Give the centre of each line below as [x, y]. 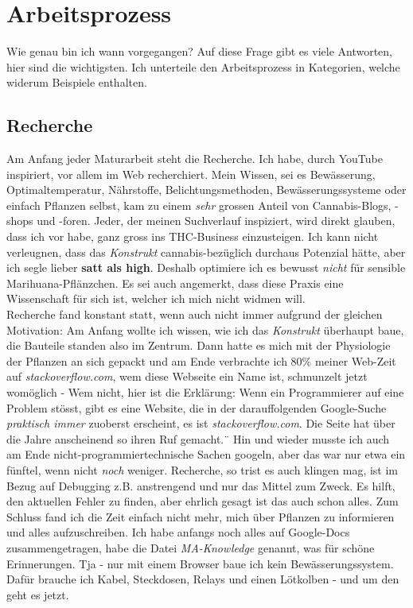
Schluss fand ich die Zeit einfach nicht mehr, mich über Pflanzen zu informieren [201, 516]
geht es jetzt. [38, 594]
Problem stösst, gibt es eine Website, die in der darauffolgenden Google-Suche [197, 407]
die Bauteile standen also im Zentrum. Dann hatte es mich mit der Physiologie [199, 345]
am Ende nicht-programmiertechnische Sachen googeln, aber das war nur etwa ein [206, 454]
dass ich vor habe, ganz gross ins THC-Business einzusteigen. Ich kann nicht [193, 236]
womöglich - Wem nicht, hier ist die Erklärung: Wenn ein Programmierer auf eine [205, 392]
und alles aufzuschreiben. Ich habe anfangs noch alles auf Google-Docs [178, 532]
